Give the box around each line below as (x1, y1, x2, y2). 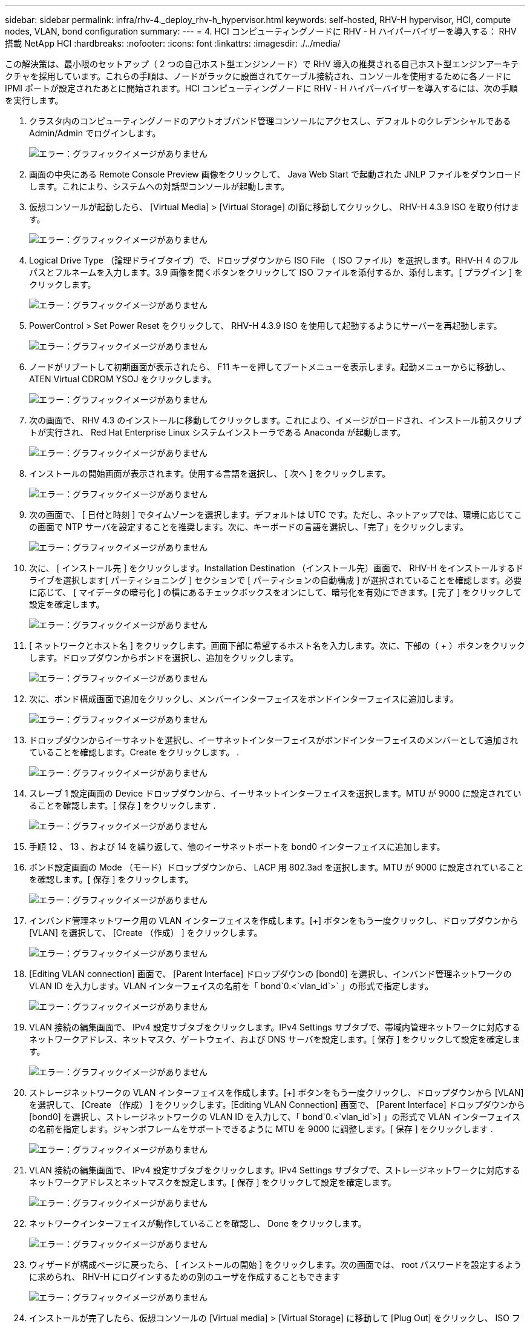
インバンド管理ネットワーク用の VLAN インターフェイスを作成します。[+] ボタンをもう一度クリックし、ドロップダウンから (29, 915, 519, 926)
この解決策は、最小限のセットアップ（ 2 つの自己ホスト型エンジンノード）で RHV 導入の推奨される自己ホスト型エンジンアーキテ (5, 59, 519, 69)
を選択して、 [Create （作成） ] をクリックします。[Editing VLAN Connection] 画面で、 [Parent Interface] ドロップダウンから (29, 1099, 525, 1110)
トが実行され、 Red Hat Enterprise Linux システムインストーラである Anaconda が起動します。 (29, 427, 405, 437)
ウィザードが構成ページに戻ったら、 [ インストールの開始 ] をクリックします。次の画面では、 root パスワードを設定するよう (29, 1259, 522, 1270)
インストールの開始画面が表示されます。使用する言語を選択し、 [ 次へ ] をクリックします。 (29, 468, 390, 479)
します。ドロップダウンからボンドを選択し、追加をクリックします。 (29, 652, 299, 663)
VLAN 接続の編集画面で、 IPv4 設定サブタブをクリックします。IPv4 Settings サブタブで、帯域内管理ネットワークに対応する (29, 1022, 521, 1032)
